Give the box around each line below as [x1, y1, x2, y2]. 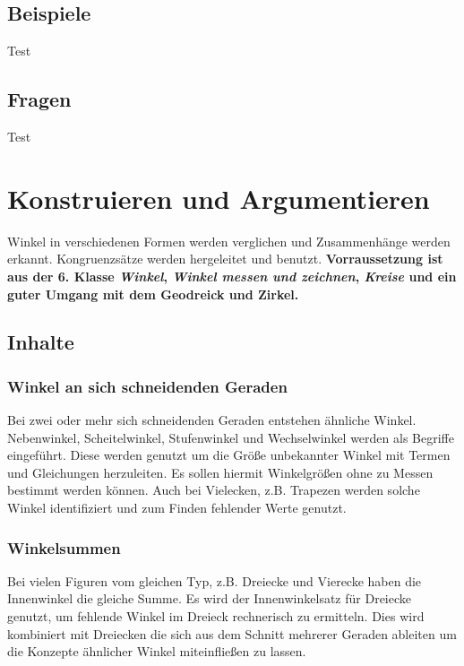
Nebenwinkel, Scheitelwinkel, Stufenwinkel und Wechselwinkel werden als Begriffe [7, 428, 454, 446]
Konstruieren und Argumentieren [7, 179, 430, 216]
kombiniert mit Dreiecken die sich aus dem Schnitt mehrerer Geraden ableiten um [7, 624, 457, 643]
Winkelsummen [7, 536, 121, 558]
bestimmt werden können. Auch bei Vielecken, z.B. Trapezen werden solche [7, 480, 420, 499]
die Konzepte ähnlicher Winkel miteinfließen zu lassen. [7, 642, 306, 661]
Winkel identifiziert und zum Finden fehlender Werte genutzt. [7, 498, 347, 517]
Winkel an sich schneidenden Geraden [7, 375, 288, 397]
